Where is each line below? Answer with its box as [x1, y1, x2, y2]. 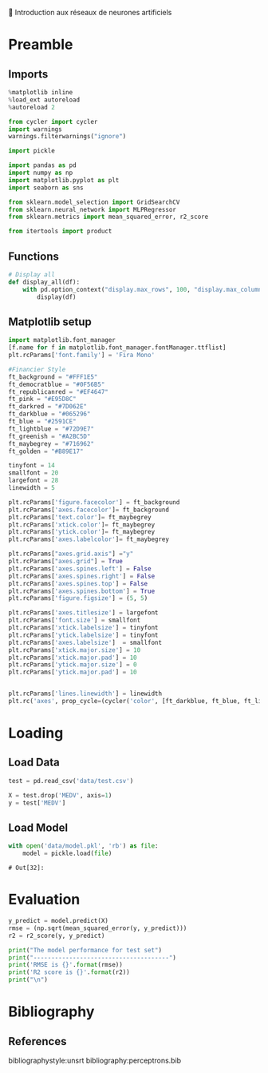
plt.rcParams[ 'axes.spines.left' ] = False [8, 564, 152, 573]
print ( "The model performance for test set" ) [8, 946, 162, 954]
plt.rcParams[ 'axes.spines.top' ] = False [8, 579, 148, 587]
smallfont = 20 [8, 469, 59, 477]
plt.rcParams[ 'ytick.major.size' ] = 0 [8, 661, 137, 669]
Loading [8, 724, 64, 742]
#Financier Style [8, 365, 66, 373]
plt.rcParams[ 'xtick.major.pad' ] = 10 [8, 654, 137, 662]
